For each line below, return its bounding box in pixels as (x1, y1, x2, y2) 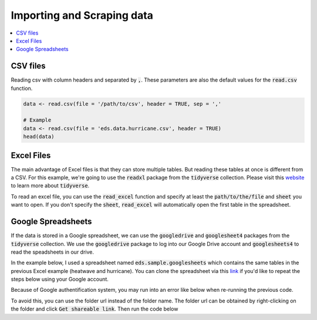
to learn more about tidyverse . (11, 182, 90, 189)
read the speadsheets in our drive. (11, 248, 94, 255)
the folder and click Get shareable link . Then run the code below (11, 305, 178, 312)
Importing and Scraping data (11, 9, 154, 22)
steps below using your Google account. (11, 276, 109, 283)
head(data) (23, 133, 55, 140)
